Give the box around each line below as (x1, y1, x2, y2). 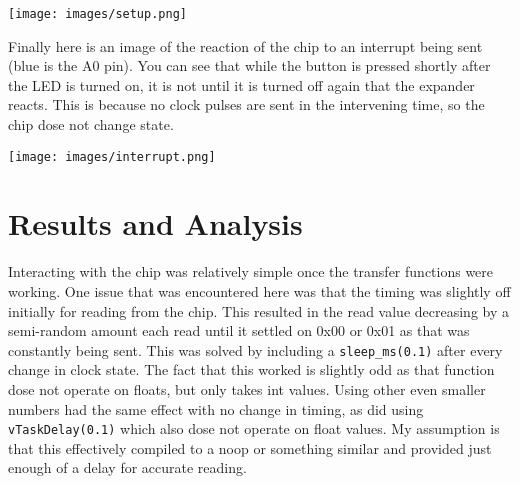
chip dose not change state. (8, 114, 174, 135)
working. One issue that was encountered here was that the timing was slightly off (8, 281, 511, 301)
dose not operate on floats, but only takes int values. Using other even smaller (8, 379, 486, 400)
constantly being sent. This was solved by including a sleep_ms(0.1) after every (8, 339, 503, 360)
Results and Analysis (8, 203, 303, 244)
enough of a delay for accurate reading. (8, 457, 247, 478)
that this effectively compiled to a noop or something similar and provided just (8, 437, 492, 458)
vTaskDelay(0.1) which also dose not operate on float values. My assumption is (8, 418, 500, 439)
